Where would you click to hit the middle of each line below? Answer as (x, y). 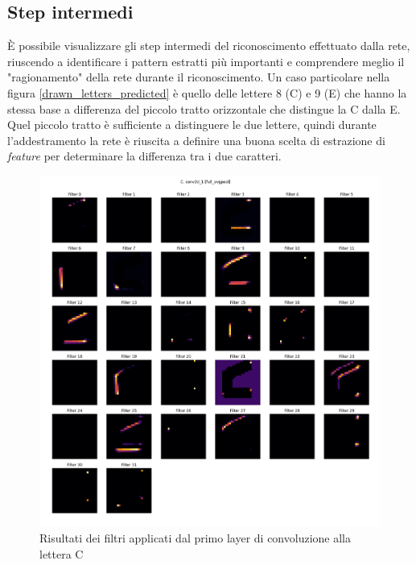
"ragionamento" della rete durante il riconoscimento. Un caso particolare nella (199, 77)
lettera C (62, 553)
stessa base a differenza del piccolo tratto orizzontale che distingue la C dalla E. (204, 108)
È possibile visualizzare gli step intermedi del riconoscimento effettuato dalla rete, (209, 46)
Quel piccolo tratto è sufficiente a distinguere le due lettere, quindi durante (192, 125)
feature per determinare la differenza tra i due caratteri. (144, 156)
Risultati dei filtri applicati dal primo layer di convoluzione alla (195, 538)
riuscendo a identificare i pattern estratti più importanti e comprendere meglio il (206, 61)
